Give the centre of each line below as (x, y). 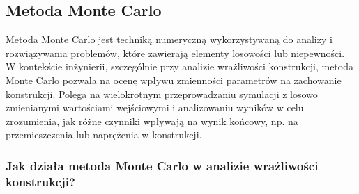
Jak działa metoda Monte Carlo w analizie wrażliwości (162, 165)
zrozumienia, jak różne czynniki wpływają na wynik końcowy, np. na (152, 121)
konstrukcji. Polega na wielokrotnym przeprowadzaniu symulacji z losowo (162, 94)
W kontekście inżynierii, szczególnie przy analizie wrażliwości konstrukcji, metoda (179, 66)
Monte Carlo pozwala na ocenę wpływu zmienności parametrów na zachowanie (174, 80)
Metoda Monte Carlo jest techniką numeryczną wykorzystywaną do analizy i (169, 39)
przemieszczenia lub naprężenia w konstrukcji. (104, 135)
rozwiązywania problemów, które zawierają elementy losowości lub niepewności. (175, 52)
